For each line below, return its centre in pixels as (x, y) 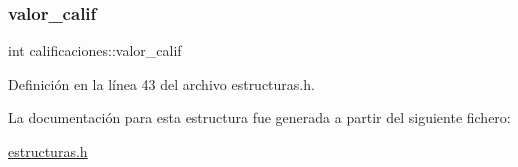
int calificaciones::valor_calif (95, 50)
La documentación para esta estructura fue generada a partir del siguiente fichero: (259, 117)
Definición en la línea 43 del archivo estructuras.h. (161, 83)
